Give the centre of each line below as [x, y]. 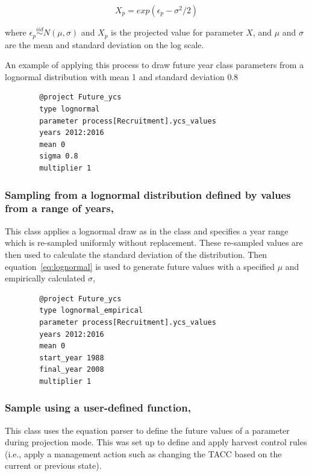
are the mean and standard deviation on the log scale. [105, 44]
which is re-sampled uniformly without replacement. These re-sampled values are [154, 243]
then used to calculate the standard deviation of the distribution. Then [136, 254]
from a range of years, [59, 208]
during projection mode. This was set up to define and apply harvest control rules [156, 442]
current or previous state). [53, 465]
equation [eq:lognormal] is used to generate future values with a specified [140, 266]
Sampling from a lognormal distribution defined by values [148, 194]
